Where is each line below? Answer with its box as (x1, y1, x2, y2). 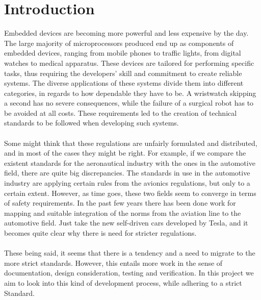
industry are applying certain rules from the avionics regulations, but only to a (4, 178, 250, 188)
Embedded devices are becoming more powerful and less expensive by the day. (4, 28, 249, 38)
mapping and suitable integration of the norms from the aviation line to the (4, 207, 241, 218)
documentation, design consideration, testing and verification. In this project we (4, 267, 254, 278)
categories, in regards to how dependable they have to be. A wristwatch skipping (4, 87, 256, 98)
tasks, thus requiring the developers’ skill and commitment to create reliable (4, 67, 242, 78)
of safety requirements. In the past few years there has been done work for (4, 197, 236, 208)
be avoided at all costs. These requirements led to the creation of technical (4, 107, 237, 118)
